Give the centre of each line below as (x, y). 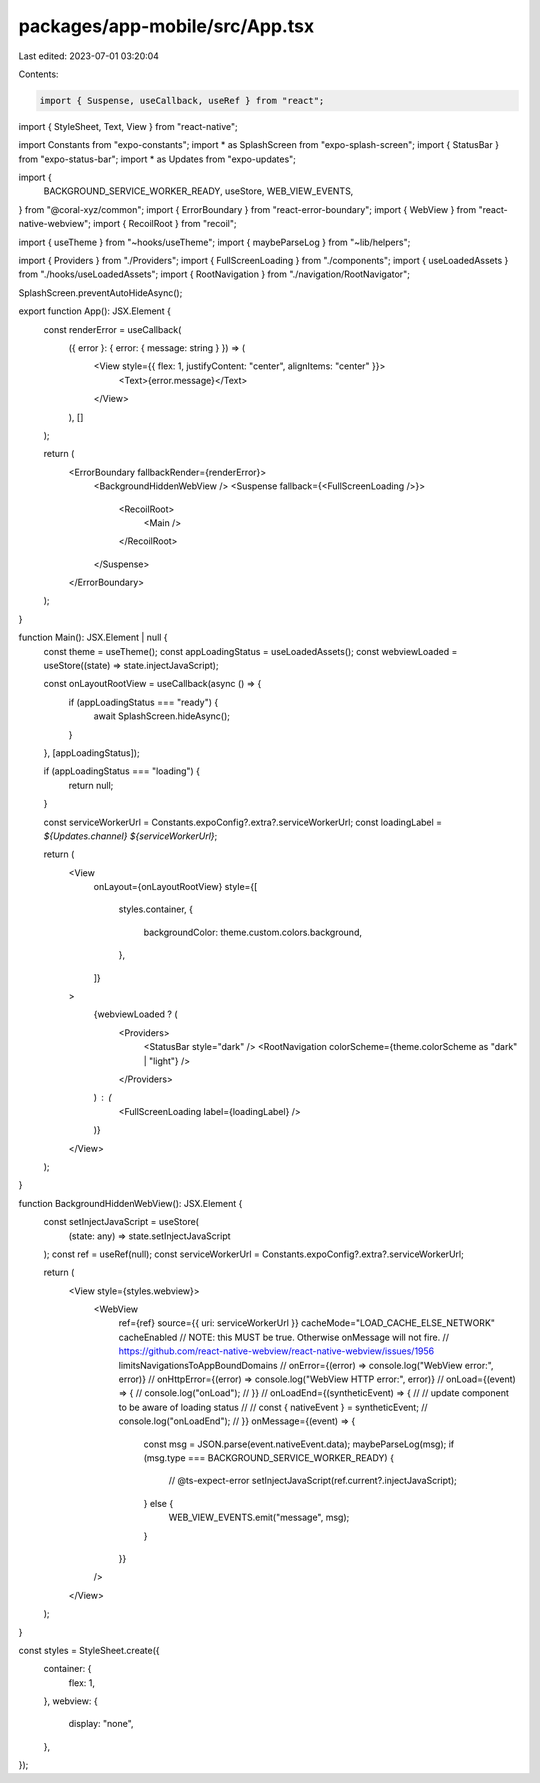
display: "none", (101, 1724)
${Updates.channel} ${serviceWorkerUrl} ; (130, 836)
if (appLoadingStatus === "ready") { (143, 702)
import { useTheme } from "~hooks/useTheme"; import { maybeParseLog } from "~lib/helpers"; (214, 242)
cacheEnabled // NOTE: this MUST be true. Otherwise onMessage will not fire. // (284, 1337)
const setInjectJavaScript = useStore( (121, 1222)
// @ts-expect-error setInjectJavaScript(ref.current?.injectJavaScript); (312, 1481)
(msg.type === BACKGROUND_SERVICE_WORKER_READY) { (269, 1457)
